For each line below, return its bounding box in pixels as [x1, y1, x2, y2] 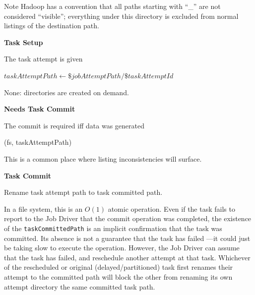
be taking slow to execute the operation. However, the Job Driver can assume [4, 242, 240, 253]
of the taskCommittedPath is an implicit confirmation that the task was [4, 223, 222, 233]
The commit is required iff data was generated [4, 120, 144, 130]
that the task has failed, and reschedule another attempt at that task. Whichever [4, 252, 251, 262]
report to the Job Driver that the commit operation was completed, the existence [4, 213, 252, 224]
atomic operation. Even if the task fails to [108, 203, 235, 214]
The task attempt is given [4, 54, 83, 64]
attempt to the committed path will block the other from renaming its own [4, 271, 233, 282]
